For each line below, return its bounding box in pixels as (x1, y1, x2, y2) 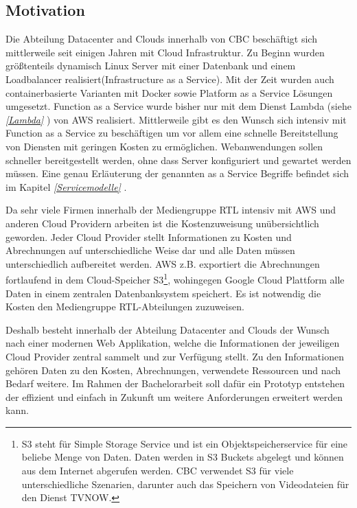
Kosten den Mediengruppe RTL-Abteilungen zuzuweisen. (5, 299, 244, 314)
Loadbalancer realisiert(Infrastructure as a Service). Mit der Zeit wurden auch (5, 71, 334, 86)
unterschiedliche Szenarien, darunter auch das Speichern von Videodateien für (21, 476, 349, 491)
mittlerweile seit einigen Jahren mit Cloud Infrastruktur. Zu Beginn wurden (5, 45, 325, 59)
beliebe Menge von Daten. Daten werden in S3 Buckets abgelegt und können (21, 450, 344, 464)
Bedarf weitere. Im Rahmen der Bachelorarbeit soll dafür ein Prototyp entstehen (5, 376, 345, 391)
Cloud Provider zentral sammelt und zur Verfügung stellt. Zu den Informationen (5, 349, 344, 363)
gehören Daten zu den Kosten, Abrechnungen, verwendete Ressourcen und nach (5, 362, 341, 377)
